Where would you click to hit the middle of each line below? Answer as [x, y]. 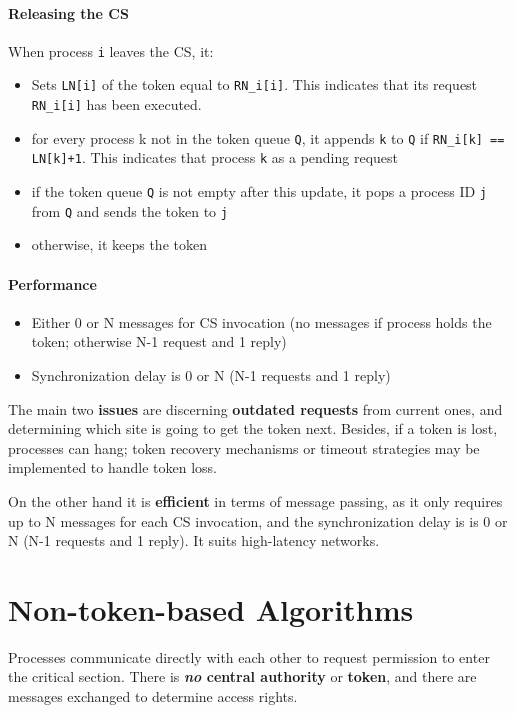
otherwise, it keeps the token [119, 244]
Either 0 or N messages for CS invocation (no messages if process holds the [261, 321]
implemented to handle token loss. [112, 467]
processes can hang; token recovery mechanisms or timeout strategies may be [244, 447]
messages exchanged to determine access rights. [153, 696]
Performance [52, 283]
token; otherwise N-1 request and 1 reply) [159, 341]
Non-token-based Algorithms [211, 608]
